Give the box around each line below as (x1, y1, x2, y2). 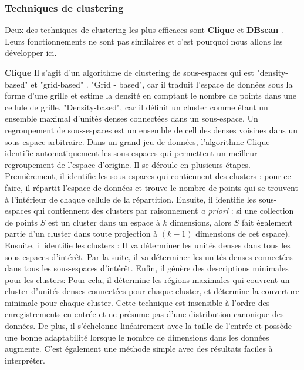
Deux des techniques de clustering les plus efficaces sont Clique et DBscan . (5, 23, 283, 36)
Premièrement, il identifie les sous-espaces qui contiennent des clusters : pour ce (5, 170, 291, 182)
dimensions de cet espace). (195, 227, 291, 240)
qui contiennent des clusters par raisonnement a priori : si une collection (33, 204, 294, 217)
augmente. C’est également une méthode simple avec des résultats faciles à (5, 342, 273, 355)
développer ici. (5, 46, 57, 59)
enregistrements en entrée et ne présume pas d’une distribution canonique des (5, 308, 284, 320)
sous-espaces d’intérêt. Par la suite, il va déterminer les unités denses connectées (5, 250, 293, 263)
